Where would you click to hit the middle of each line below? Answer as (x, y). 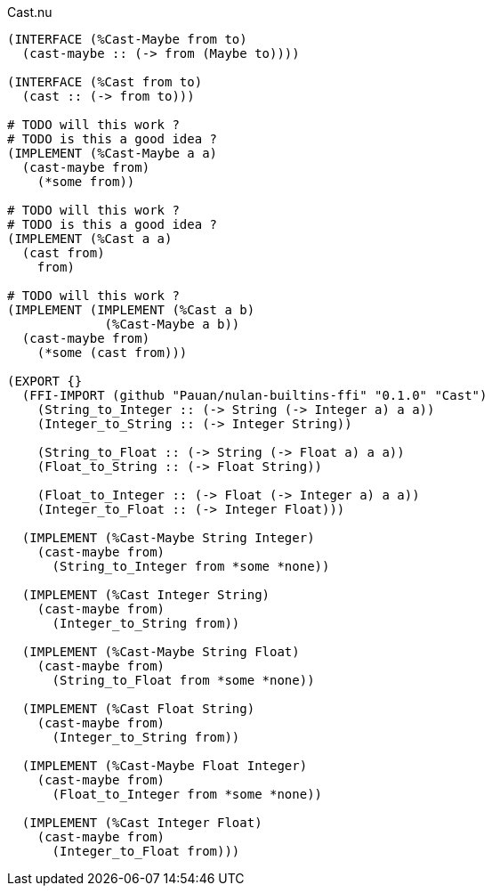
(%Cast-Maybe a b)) (172, 324)
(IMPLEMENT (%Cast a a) (90, 239)
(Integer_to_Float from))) (146, 851)
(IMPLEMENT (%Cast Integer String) (146, 595)
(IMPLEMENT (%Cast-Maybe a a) (113, 153)
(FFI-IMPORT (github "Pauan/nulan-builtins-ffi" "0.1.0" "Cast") (254, 395)
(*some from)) (86, 182)
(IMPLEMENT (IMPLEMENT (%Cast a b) (131, 310)
